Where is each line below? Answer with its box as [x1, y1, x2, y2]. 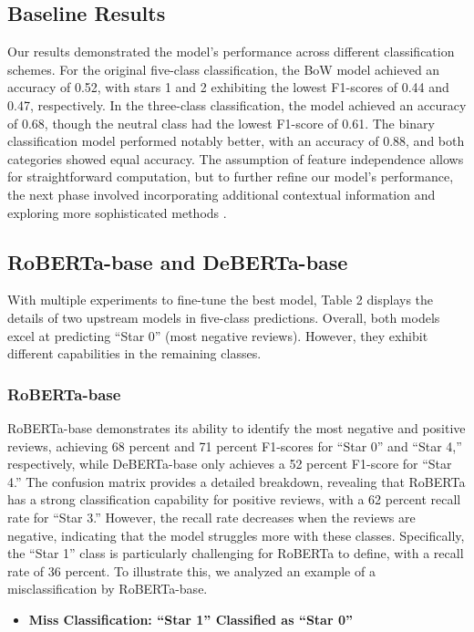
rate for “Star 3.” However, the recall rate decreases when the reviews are [7, 507, 416, 526]
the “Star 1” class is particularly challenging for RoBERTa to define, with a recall [7, 544, 464, 563]
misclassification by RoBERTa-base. [7, 579, 208, 598]
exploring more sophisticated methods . [7, 202, 227, 222]
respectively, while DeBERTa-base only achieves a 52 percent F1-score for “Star [7, 454, 452, 473]
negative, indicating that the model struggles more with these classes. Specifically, [7, 525, 465, 544]
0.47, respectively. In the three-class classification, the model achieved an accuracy [7, 95, 467, 114]
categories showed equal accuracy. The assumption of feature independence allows [7, 149, 464, 168]
